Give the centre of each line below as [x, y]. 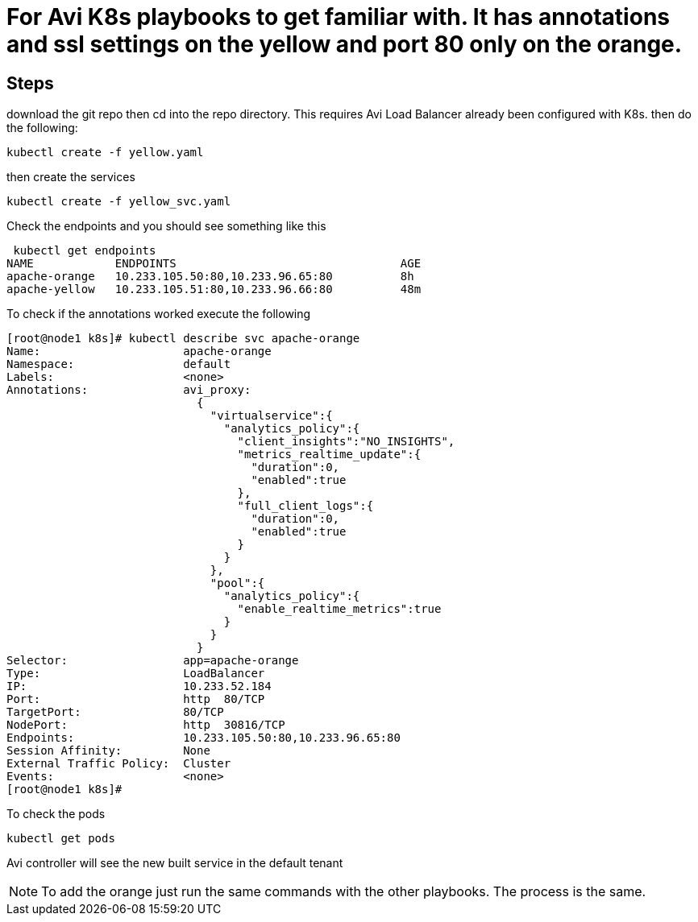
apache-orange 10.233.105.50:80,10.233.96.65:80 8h [210, 277]
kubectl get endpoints [85, 251]
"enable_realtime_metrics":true [339, 609]
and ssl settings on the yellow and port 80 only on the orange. [345, 44]
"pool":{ [237, 583]
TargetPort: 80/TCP [115, 712]
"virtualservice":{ [271, 416]
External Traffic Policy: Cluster [119, 764]
